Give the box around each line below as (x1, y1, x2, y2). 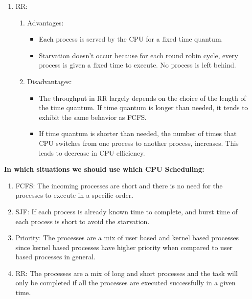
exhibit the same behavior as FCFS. (39, 112, 147, 122)
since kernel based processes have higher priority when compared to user (15, 242, 233, 252)
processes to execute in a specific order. (15, 190, 134, 200)
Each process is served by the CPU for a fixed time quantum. (39, 34, 223, 44)
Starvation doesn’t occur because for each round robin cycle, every (39, 50, 238, 60)
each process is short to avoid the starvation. (15, 216, 150, 226)
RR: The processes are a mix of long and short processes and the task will (15, 268, 238, 278)
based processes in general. (15, 252, 96, 262)
